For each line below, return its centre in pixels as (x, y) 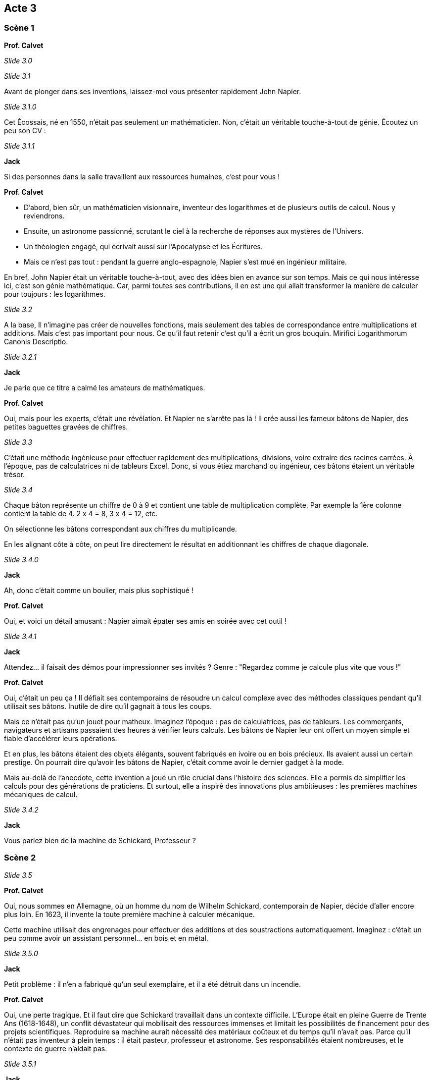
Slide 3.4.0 (21, 559)
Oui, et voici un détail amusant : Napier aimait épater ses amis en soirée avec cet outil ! (145, 621)
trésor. (14, 474)
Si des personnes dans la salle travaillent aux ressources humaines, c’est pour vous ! (142, 176)
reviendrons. (44, 216)
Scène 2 (20, 858)
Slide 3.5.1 (20, 1064)
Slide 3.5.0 (21, 953)
